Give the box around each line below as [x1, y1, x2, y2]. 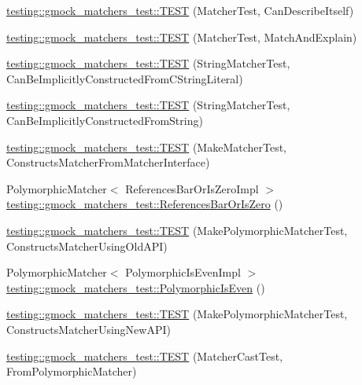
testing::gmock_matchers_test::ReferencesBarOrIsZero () [6, 196, 283, 212]
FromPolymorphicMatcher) [6, 363, 137, 379]
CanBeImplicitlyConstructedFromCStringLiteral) [6, 70, 243, 86]
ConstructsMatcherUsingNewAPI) [6, 321, 171, 337]
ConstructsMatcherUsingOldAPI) [6, 237, 168, 254]
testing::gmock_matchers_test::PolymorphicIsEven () [6, 279, 265, 295]
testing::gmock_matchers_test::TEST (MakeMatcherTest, [6, 138, 287, 155]
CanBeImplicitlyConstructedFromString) [6, 112, 203, 128]
